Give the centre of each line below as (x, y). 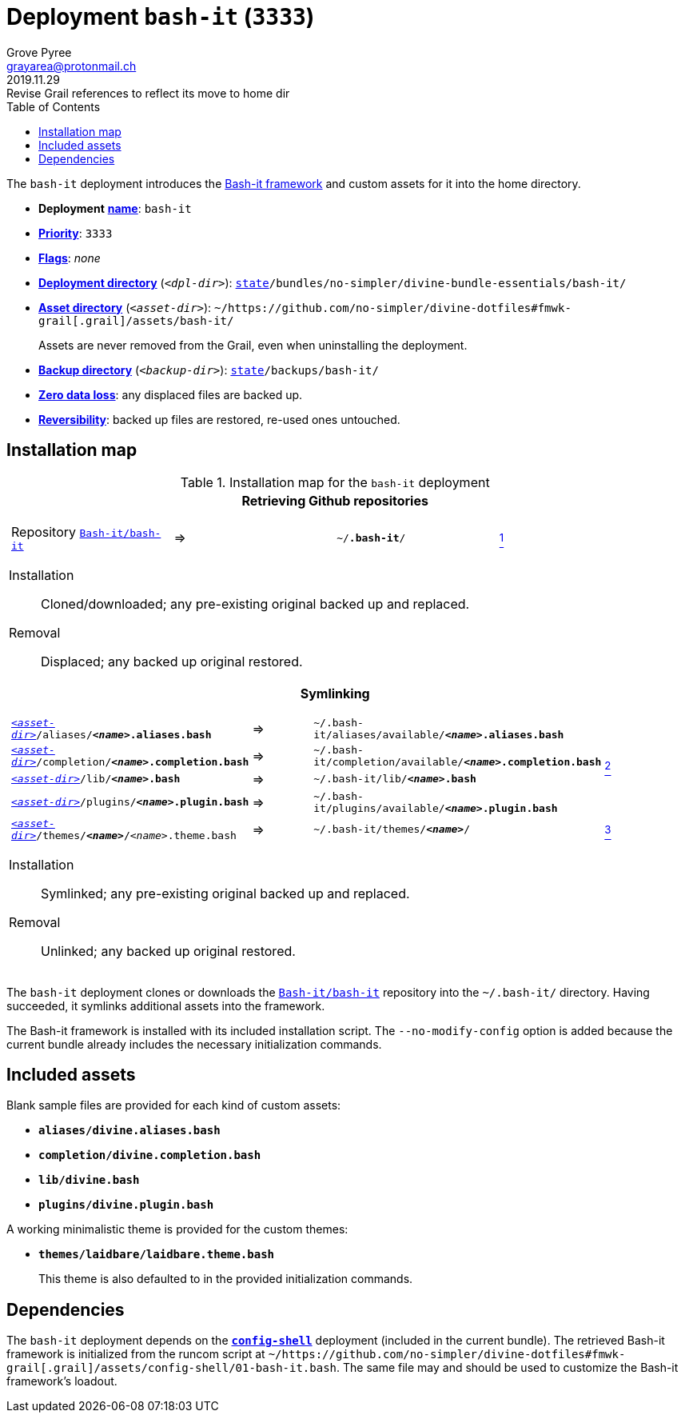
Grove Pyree (39, 52)
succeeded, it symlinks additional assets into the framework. (166, 1005)
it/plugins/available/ (379, 808)
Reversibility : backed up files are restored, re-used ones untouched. (219, 419)
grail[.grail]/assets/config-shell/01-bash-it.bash (172, 1368)
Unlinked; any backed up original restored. (168, 951)
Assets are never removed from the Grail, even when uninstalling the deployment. (253, 345)
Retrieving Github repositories (335, 500)
